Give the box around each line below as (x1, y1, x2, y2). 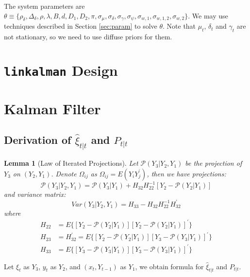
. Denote (51, 168, 77, 178)
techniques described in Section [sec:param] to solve (4, 21, 157, 31)
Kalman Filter (4, 99, 101, 119)
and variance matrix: (4, 189, 66, 199)
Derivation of (4, 132, 71, 147)
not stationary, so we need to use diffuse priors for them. (4, 31, 172, 41)
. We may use (188, 10, 228, 20)
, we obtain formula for (135, 261, 204, 271)
